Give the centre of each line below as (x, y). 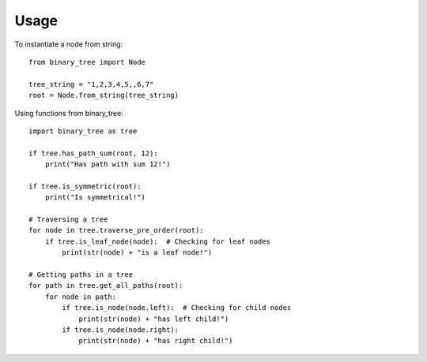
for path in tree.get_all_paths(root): (106, 285)
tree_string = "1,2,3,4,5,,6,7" (91, 84)
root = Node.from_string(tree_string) (104, 95)
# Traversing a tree (68, 220)
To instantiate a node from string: (69, 44)
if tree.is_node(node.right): (121, 330)
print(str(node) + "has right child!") (156, 341)
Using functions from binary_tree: (69, 113)
